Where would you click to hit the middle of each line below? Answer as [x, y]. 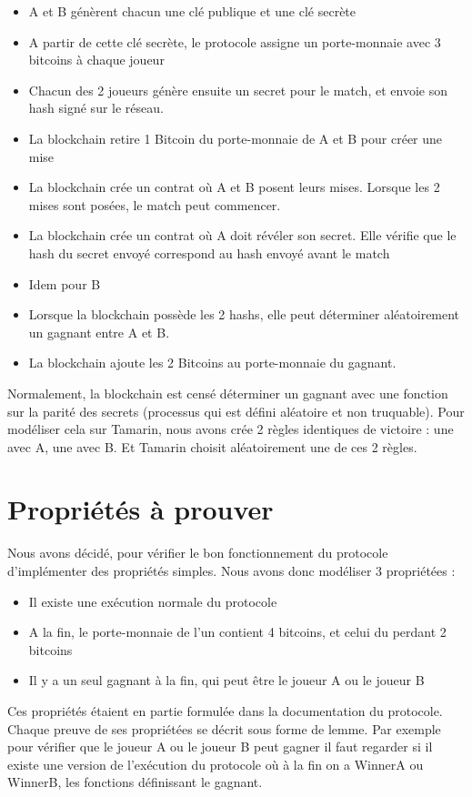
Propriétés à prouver [141, 509]
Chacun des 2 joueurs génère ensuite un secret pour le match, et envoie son [238, 90]
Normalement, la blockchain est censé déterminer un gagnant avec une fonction [228, 393]
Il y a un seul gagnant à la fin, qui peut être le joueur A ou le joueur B [226, 680]
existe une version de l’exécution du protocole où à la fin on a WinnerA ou [216, 764]
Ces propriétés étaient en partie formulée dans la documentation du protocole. [225, 710]
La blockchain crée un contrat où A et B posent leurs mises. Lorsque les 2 [234, 187]
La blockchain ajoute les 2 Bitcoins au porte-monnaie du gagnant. [212, 363]
